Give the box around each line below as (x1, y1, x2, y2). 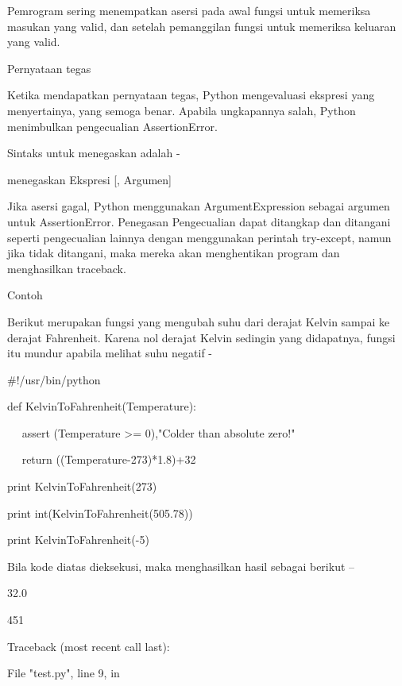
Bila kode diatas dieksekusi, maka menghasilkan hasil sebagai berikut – (7, 557, 355, 574)
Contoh (7, 287, 43, 303)
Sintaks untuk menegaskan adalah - (7, 145, 180, 161)
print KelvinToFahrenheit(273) (7, 478, 157, 495)
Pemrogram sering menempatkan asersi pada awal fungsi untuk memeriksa (7, 2, 371, 18)
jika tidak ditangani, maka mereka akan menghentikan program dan (7, 245, 340, 261)
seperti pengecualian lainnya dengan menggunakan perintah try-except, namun (7, 229, 392, 245)
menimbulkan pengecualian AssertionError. (7, 118, 218, 134)
